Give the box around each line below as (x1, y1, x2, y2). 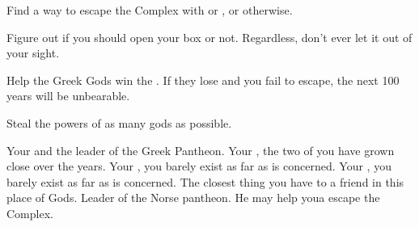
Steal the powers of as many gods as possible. (6, 114, 232, 131)
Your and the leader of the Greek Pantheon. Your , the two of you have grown (6, 141, 395, 158)
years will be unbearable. (6, 87, 130, 104)
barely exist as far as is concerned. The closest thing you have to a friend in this (6, 173, 404, 190)
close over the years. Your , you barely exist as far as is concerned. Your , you (6, 158, 391, 174)
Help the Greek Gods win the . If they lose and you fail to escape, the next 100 (6, 71, 400, 88)
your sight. (6, 44, 60, 61)
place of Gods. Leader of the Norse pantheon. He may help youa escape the (6, 189, 380, 206)
